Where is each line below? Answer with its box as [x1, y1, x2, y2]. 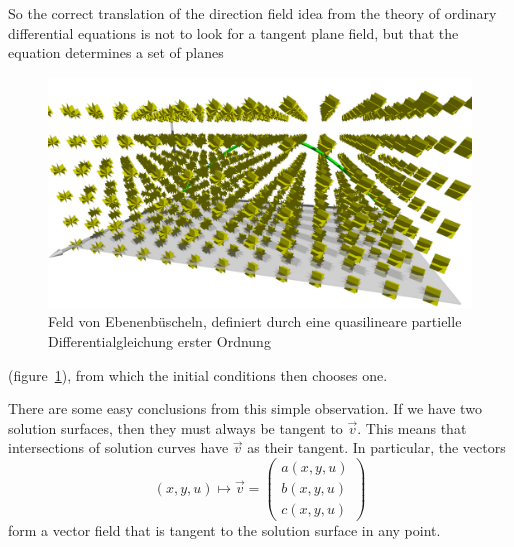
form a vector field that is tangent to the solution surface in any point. [8, 520, 441, 541]
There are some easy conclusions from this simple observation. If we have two [8, 398, 482, 419]
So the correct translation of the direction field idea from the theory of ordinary [8, 3, 497, 23]
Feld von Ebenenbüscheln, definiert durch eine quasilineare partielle [48, 311, 462, 332]
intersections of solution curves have [8, 437, 229, 458]
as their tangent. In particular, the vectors [247, 437, 506, 458]
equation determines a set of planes [8, 42, 224, 63]
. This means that [357, 417, 467, 438]
